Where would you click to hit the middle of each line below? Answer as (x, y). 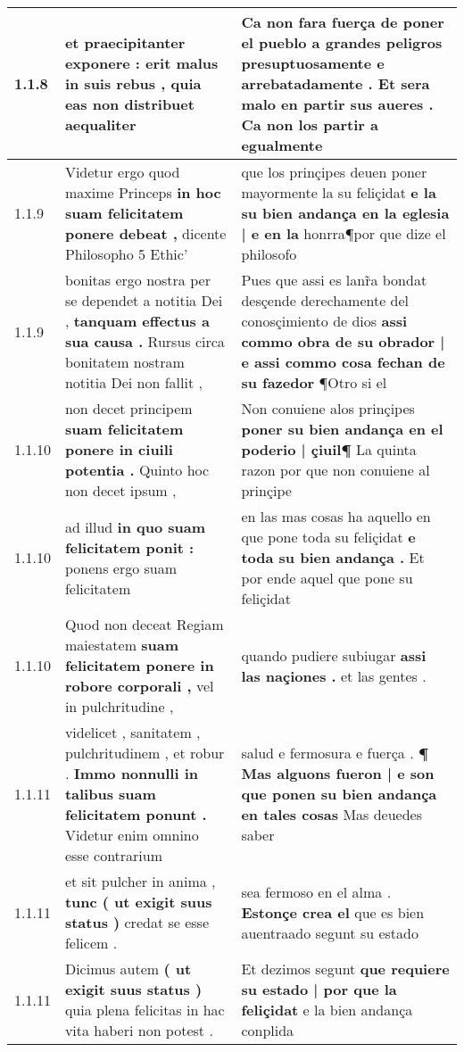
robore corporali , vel (139, 686)
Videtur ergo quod (122, 172)
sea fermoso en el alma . (316, 891)
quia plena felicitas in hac (145, 1010)
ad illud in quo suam (135, 526)
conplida (268, 1030)
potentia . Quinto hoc (137, 470)
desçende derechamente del (325, 300)
